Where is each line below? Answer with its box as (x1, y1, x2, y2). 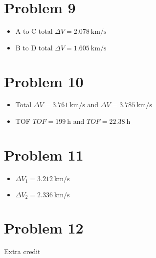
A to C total (15, 26, 53, 36)
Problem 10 (4, 71, 84, 91)
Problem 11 (4, 144, 84, 164)
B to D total (15, 42, 53, 52)
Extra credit (4, 246, 41, 256)
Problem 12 (4, 217, 84, 237)
